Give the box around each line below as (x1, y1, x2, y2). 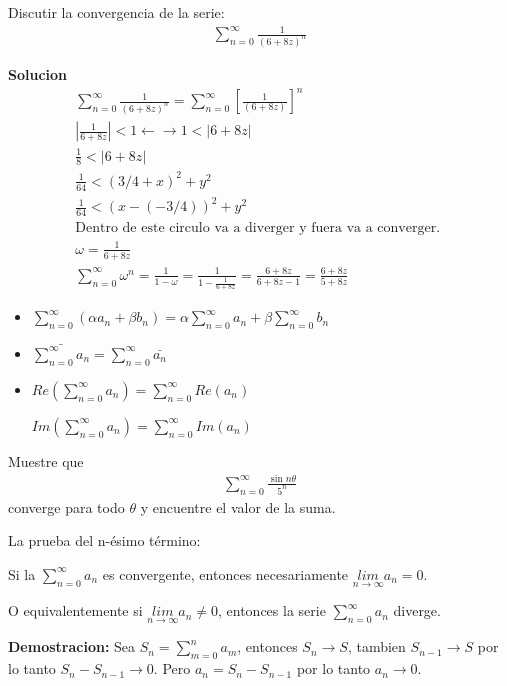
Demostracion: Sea (8, 636, 136, 657)
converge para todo (8, 496, 125, 517)
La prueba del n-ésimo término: (8, 530, 201, 551)
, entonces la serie (218, 600, 326, 621)
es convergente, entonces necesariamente (102, 563, 349, 584)
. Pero (153, 658, 191, 679)
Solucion (8, 64, 68, 85)
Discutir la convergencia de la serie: (8, 2, 225, 22)
